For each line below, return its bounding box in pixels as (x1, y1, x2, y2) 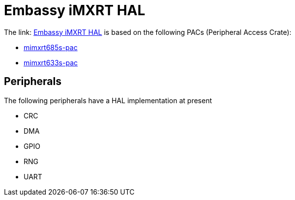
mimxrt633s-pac (24, 58, 78, 67)
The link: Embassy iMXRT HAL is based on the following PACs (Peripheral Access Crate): (4, 28, 292, 36)
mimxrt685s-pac (24, 43, 78, 52)
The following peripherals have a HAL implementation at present (4, 96, 212, 105)
